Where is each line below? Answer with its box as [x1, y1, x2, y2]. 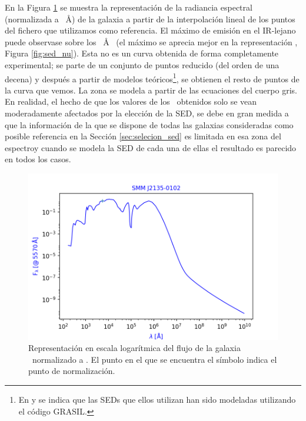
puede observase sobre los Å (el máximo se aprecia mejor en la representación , [5, 35, 298, 48]
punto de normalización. [28, 365, 115, 377]
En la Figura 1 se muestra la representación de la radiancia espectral [5, 1, 252, 13]
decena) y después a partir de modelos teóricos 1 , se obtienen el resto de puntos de [5, 71, 300, 85]
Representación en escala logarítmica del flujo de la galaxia [28, 342, 241, 354]
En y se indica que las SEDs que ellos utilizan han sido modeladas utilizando [18, 393, 296, 405]
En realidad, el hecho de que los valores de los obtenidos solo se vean [5, 95, 257, 108]
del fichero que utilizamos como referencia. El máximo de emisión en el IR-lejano [5, 24, 296, 36]
